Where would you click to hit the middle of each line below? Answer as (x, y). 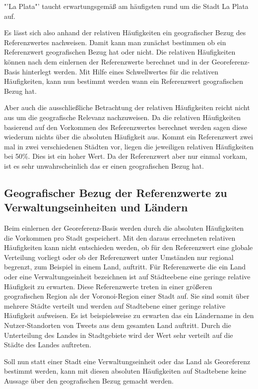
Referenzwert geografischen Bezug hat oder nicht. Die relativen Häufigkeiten (120, 52)
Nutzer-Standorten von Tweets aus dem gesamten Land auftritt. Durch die (118, 325)
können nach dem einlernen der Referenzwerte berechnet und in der (107, 61)
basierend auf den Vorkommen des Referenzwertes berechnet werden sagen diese (126, 127)
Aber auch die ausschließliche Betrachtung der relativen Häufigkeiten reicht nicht (127, 107)
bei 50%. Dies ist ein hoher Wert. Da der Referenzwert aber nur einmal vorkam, (126, 156)
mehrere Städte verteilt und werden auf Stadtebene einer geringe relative (115, 305)
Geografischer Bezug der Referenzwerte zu (116, 192)
